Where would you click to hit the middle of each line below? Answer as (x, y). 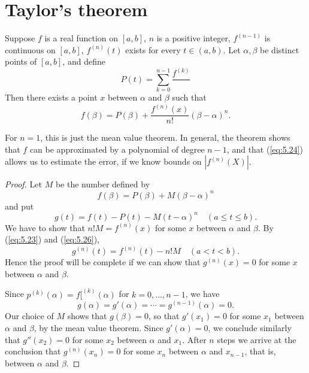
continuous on (30, 49)
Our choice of (29, 316)
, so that (164, 316)
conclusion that (33, 351)
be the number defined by (103, 184)
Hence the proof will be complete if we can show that (103, 262)
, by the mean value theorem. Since (99, 328)
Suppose (20, 38)
